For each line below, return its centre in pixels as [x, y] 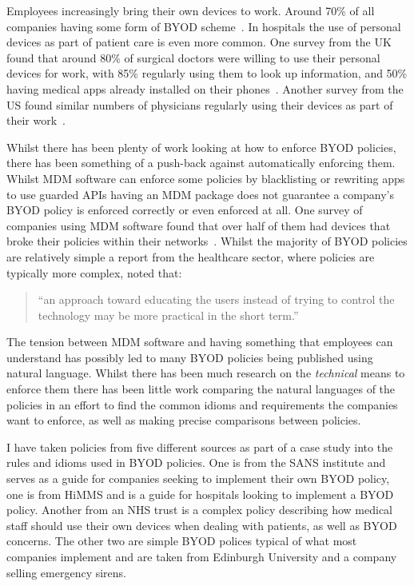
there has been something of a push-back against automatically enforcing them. [201, 163]
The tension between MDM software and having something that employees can [200, 342]
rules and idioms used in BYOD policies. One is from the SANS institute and [196, 462]
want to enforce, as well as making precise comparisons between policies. [184, 420]
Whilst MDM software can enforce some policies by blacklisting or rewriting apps [206, 178]
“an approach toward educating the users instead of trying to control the [216, 299]
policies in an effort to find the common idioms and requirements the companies [202, 404]
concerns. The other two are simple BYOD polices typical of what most [182, 541]
